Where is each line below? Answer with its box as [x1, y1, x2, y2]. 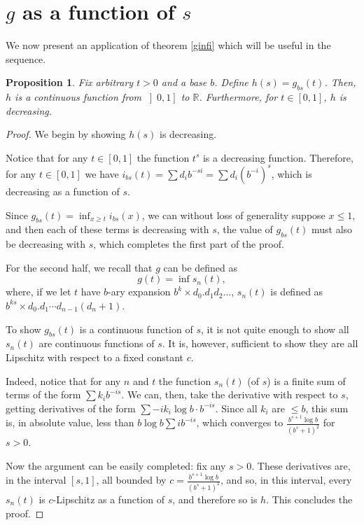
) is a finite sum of [267, 373, 346, 388]
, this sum [305, 400, 349, 415]
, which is [271, 166, 312, 181]
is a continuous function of [79, 321, 193, 336]
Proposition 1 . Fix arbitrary [6, 75, 134, 90]
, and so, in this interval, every [220, 472, 352, 487]
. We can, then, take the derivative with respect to [121, 387, 338, 402]
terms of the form [6, 387, 81, 402]
